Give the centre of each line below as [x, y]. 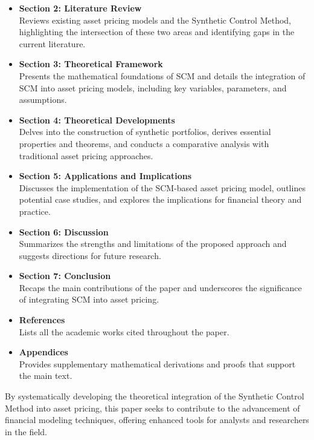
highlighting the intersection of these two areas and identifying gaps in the [157, 32]
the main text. [46, 376]
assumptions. [43, 100]
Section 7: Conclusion [65, 276]
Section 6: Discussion [64, 231]
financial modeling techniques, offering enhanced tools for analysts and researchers [157, 420]
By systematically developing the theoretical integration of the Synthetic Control [155, 396]
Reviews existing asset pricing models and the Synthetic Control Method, [155, 20]
